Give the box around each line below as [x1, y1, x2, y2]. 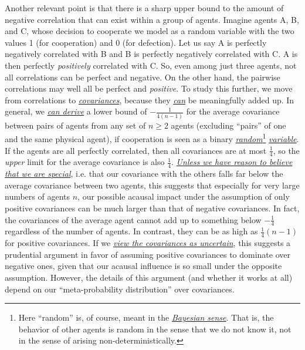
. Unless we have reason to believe [171, 156, 293, 168]
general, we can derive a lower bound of [5, 105, 147, 117]
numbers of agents [5, 190, 70, 203]
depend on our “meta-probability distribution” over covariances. [5, 282, 235, 295]
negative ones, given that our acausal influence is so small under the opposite [5, 260, 282, 272]
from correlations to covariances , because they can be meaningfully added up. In [5, 93, 294, 106]
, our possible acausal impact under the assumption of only [77, 190, 290, 203]
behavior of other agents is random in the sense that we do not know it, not [18, 322, 292, 335]
